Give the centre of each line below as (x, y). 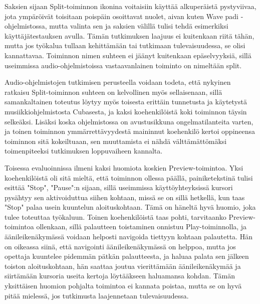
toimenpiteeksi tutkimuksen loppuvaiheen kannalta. (84, 151)
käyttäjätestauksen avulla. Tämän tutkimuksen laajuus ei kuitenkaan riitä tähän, (129, 35)
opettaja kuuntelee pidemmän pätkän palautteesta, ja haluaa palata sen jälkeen (127, 256)
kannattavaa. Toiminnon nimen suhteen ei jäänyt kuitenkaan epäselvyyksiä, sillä (128, 55)
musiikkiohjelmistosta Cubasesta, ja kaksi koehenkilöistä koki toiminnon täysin (126, 111)
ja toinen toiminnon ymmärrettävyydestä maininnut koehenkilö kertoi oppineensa (130, 131)
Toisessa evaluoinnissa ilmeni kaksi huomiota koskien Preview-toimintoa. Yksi (124, 167)
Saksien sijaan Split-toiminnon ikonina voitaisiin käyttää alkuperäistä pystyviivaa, (131, 6)
